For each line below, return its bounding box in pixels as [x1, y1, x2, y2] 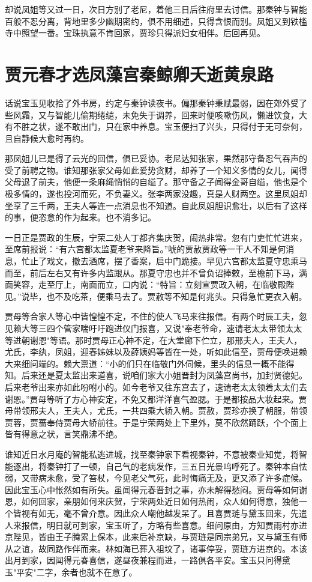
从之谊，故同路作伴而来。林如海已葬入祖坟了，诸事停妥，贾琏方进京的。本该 [5, 542, 307, 554]
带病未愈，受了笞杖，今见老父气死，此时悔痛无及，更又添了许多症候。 [29, 471, 307, 484]
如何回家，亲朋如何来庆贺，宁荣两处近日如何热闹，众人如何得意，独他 [21, 495, 299, 508]
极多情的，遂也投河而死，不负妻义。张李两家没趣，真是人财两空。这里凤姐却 [5, 187, 307, 200]
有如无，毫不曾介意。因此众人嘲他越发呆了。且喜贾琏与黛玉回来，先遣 [29, 506, 307, 519]
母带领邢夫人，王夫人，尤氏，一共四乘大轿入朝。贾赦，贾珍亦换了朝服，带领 [5, 404, 307, 417]
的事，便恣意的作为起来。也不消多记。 [5, 211, 156, 223]
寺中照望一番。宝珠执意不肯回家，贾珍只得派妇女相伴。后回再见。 [5, 26, 265, 39]
